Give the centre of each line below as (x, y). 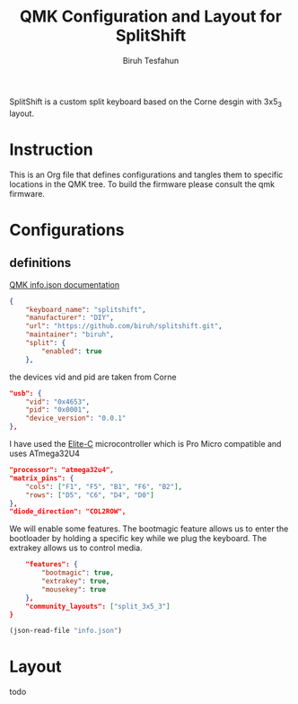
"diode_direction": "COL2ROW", (68, 512)
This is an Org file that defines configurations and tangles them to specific (146, 174)
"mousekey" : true (74, 589)
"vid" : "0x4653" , (58, 402)
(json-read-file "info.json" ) (66, 631)
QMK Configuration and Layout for (151, 17)
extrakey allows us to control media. (76, 548)
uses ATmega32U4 (45, 454)
